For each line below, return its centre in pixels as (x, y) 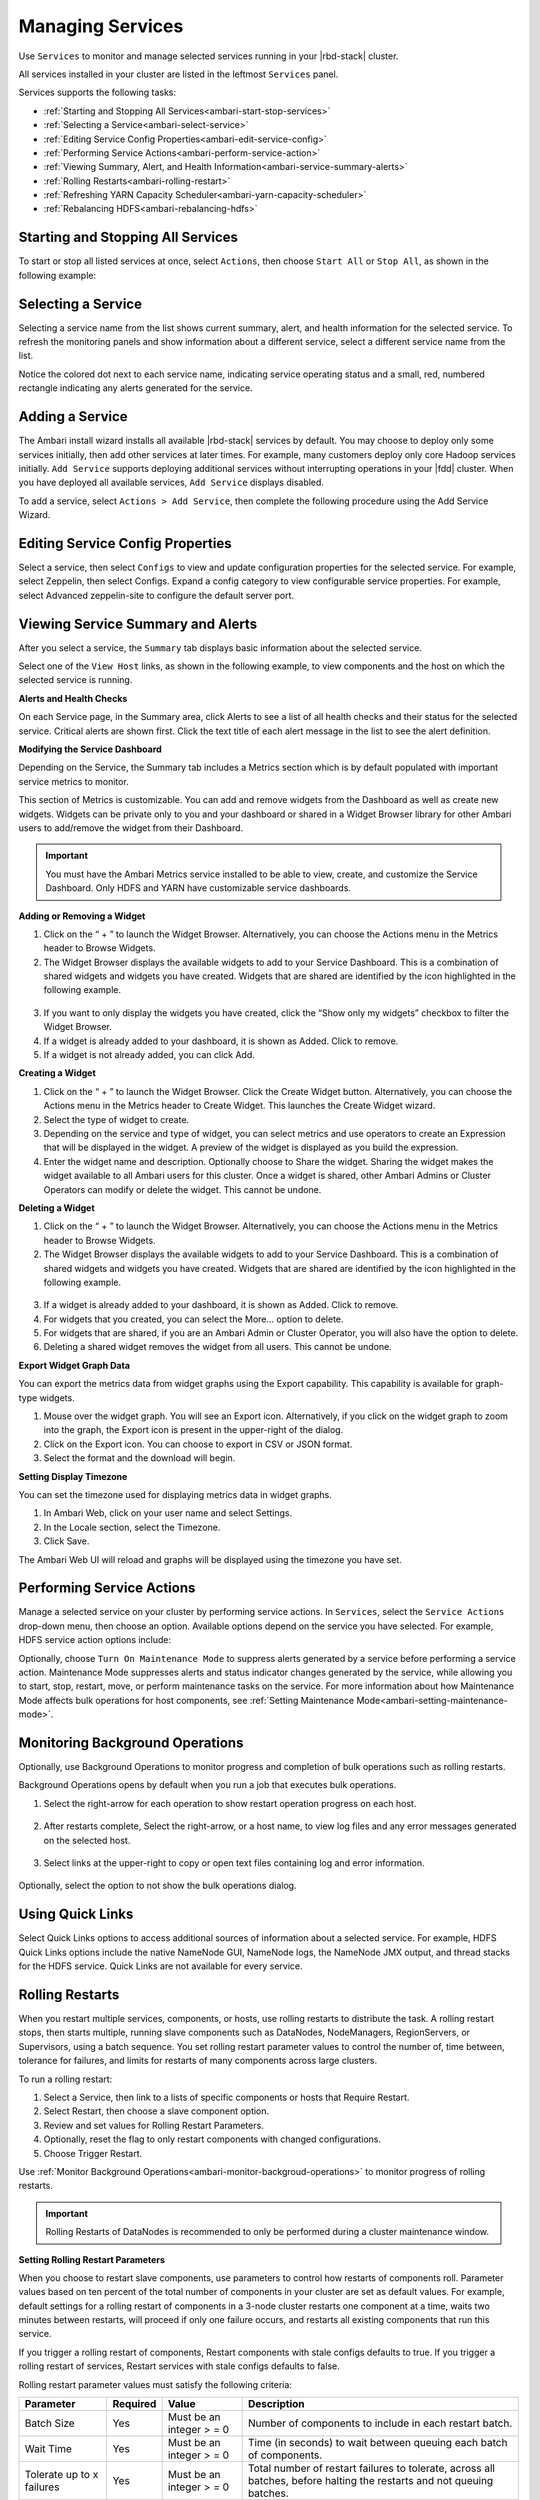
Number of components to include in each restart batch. (380, 2423)
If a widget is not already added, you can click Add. (149, 1055)
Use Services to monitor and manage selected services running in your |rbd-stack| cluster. (208, 56)
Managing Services (101, 26)
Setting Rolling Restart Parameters (91, 2259)
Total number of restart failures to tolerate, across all (371, 2468)
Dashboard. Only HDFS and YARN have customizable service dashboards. (198, 888)
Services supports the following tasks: (97, 92)
